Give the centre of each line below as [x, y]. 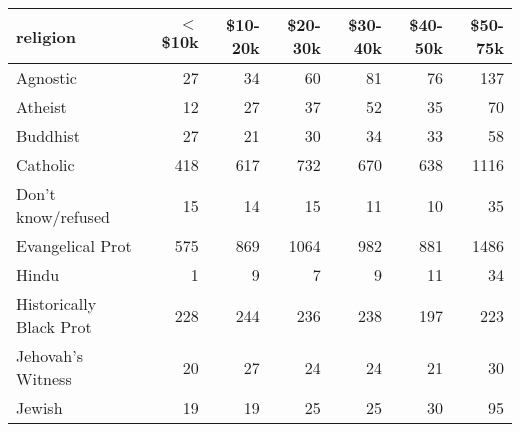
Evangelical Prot [74, 245]
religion [46, 36]
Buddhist [48, 135]
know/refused [63, 216]
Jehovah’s [49, 355]
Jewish [39, 407]
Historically [56, 303]
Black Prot [54, 326]
